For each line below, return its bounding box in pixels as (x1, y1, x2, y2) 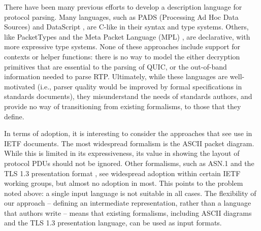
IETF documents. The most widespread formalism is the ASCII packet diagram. (4, 138, 254, 148)
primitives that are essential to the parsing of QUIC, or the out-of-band (4, 61, 227, 72)
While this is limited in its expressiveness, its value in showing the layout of (4, 148, 240, 158)
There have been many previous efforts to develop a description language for (4, 2, 242, 12)
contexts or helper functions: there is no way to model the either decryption (4, 51, 240, 61)
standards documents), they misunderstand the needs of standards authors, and (4, 91, 252, 102)
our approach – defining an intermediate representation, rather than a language (4, 197, 251, 208)
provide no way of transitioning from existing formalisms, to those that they (4, 101, 241, 111)
